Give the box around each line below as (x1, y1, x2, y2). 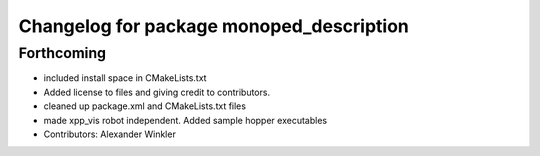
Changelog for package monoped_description (18, 15, 410, 37)
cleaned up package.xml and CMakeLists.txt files (43, 100, 247, 112)
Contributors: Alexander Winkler (43, 128, 177, 140)
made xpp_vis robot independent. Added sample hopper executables (43, 114, 328, 126)
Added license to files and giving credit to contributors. (43, 86, 270, 98)
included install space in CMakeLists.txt (43, 72, 207, 84)
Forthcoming (18, 44, 107, 62)
